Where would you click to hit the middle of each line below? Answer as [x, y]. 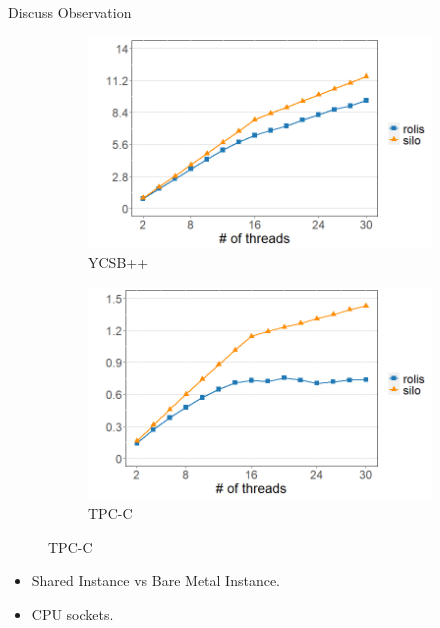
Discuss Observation [70, 12]
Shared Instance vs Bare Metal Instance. [156, 580]
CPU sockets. [72, 613]
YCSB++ [118, 262]
